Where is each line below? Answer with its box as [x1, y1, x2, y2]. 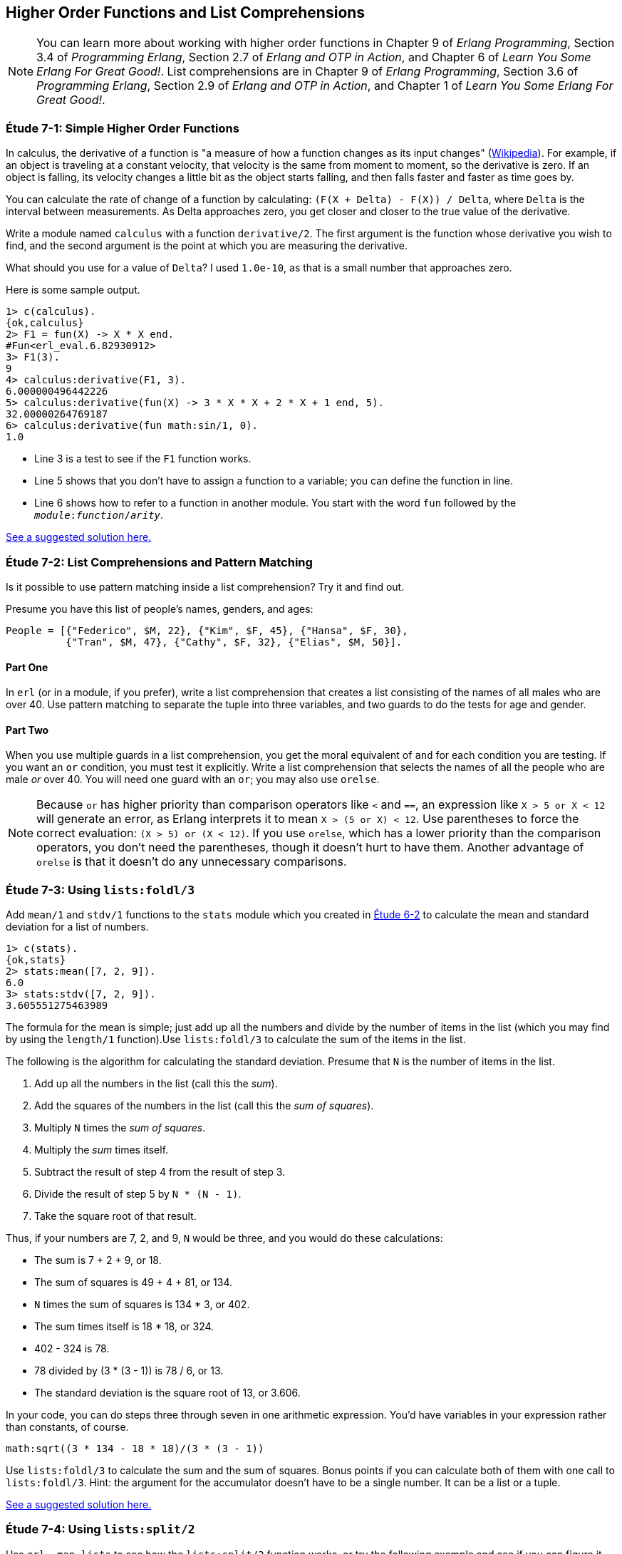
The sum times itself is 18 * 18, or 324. [34, 1320, 214, 1333]
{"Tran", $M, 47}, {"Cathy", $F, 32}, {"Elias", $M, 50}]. [66, 636, 403, 648]
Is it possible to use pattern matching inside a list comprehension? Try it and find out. [6, 580, 405, 593]
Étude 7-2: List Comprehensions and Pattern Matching [6, 554, 313, 569]
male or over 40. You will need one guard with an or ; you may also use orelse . [6, 773, 380, 786]
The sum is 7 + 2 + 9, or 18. [34, 1254, 162, 1267]
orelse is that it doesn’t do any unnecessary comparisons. [36, 854, 347, 869]
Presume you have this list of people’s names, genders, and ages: [6, 602, 313, 615]
